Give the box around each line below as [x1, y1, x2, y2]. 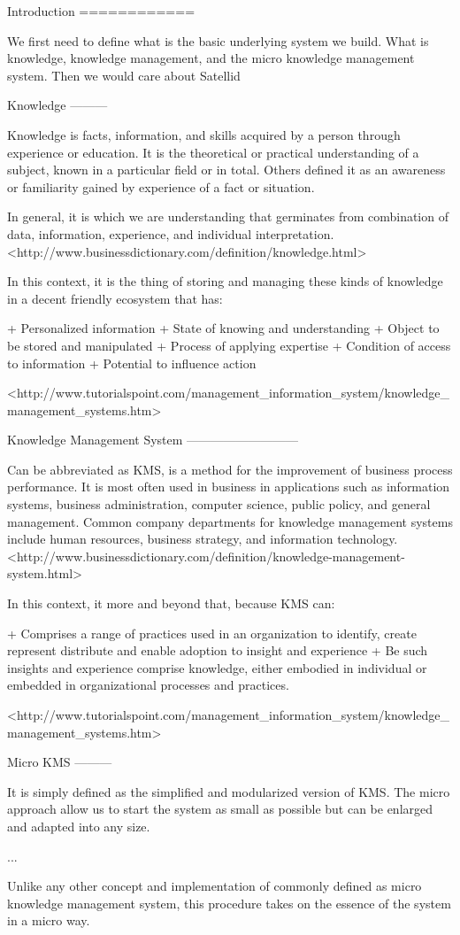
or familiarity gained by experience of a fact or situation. [7, 177, 315, 196]
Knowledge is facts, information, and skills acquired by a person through [7, 125, 401, 143]
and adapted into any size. [7, 816, 150, 835]
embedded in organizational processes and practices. [7, 676, 289, 694]
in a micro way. [7, 911, 90, 930]
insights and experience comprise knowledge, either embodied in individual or [7, 658, 427, 676]
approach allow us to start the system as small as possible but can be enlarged [7, 800, 433, 818]
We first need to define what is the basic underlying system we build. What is [7, 31, 429, 50]
